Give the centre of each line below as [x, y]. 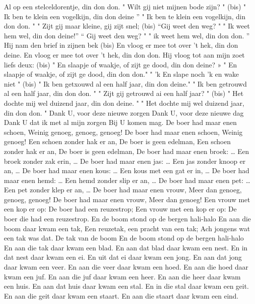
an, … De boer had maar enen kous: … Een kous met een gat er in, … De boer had [127, 170]
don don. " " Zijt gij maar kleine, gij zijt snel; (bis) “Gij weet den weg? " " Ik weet [127, 26]
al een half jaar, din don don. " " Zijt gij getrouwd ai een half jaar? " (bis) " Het [124, 93]
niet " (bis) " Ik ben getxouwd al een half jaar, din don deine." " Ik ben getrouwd [126, 83]
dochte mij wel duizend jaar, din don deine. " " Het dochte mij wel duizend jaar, [124, 103]
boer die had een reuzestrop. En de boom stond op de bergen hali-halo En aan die [127, 219]
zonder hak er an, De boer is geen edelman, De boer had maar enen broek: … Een [127, 151]
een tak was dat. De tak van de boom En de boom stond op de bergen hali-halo [124, 238]
